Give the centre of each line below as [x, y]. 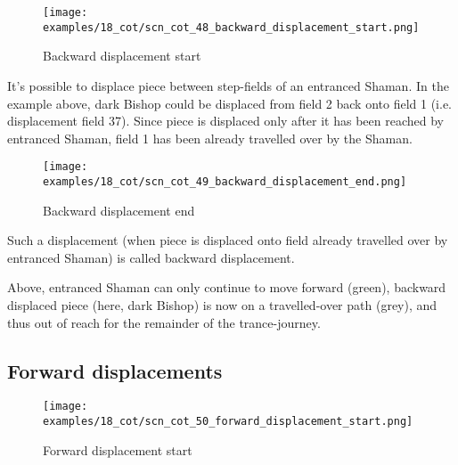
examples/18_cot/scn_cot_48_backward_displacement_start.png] [231, 27]
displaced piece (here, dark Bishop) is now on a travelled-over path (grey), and [222, 304]
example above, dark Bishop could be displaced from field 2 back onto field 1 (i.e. [229, 103]
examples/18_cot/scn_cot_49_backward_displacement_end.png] [225, 181]
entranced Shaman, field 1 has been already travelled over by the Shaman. [210, 138]
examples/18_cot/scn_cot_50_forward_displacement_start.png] [228, 422]
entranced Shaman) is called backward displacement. [151, 257]
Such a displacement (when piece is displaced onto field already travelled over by [228, 240]
